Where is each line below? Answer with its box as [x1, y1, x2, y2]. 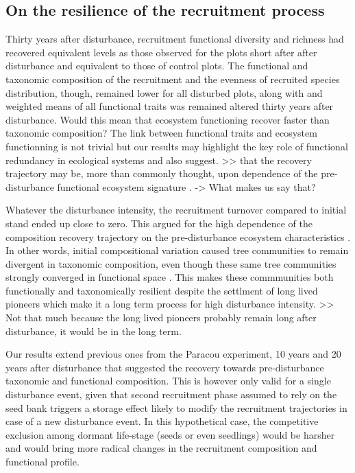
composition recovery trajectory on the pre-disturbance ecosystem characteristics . [5, 229, 351, 244]
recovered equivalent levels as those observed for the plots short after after [5, 45, 317, 59]
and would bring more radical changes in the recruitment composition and [5, 441, 317, 455]
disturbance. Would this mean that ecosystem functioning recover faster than [5, 112, 330, 126]
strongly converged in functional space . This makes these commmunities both [5, 270, 334, 284]
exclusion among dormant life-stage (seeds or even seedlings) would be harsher [5, 427, 335, 441]
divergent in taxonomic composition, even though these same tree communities [5, 256, 336, 270]
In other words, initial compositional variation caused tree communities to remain [5, 243, 349, 257]
